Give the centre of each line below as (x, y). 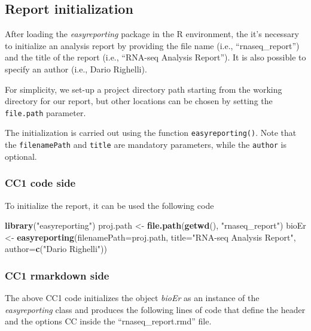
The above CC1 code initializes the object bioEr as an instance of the (132, 298)
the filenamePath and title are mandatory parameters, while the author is (146, 145)
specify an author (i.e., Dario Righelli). (76, 69)
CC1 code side (40, 183)
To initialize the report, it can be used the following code (109, 205)
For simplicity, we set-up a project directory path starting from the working (144, 89)
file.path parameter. (45, 112)
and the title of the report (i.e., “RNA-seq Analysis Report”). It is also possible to (155, 57)
